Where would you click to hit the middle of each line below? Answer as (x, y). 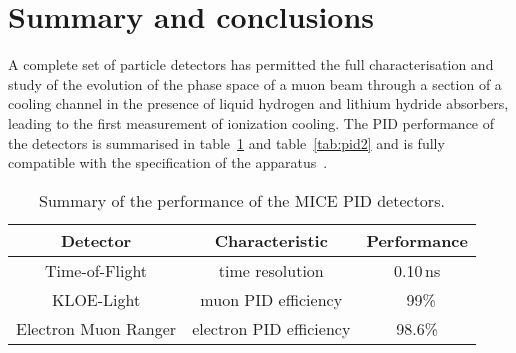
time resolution (271, 270)
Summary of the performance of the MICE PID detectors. (242, 200)
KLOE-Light (96, 299)
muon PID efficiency (271, 299)
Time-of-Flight (96, 270)
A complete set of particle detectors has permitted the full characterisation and (251, 64)
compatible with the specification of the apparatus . (168, 162)
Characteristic (271, 240)
